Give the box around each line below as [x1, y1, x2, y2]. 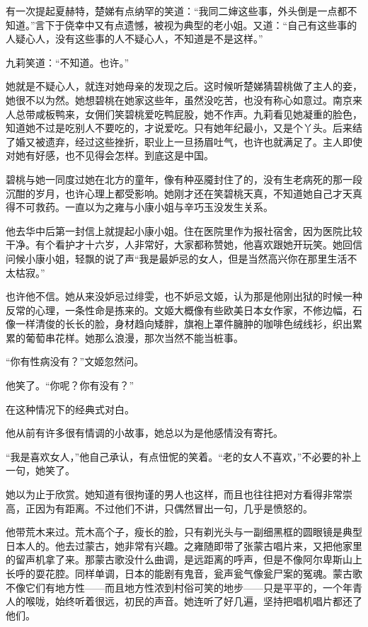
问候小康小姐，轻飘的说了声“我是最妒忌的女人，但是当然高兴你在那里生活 [6, 251, 347, 265]
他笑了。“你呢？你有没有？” [6, 378, 134, 393]
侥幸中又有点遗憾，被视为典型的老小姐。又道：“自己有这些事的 [64, 17, 357, 32]
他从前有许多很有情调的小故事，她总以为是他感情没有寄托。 [6, 425, 283, 440]
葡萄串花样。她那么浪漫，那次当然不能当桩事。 [25, 330, 243, 345]
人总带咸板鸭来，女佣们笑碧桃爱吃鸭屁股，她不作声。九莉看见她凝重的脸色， [6, 106, 362, 121]
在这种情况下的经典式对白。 [6, 401, 134, 416]
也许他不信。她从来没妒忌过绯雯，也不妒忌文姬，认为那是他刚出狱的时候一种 [6, 289, 362, 304]
